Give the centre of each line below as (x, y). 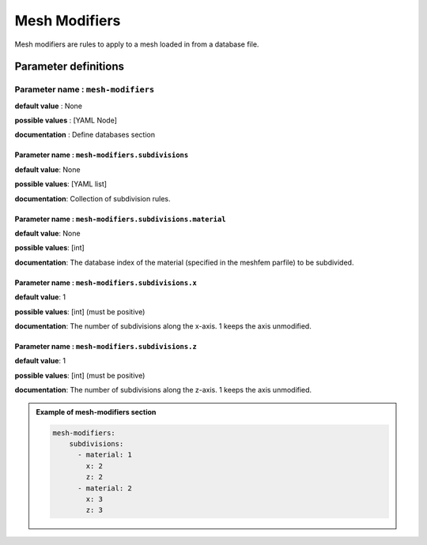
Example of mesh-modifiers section (96, 412)
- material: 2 (105, 488)
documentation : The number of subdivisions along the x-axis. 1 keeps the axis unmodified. (163, 326)
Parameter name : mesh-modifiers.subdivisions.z (106, 346)
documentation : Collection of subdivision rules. (93, 198)
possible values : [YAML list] (60, 184)
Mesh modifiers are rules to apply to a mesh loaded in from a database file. (137, 44)
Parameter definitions (70, 67)
